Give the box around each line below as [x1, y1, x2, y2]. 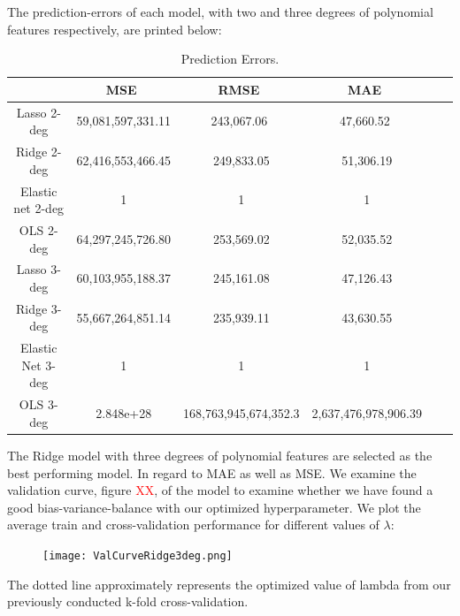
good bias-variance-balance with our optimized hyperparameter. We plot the [7, 498, 421, 516]
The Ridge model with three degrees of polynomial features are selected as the [7, 445, 433, 464]
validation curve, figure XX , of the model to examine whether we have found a [7, 481, 433, 499]
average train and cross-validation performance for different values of [7, 515, 379, 534]
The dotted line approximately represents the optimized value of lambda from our [7, 574, 451, 593]
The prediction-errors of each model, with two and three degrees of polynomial [7, 3, 433, 20]
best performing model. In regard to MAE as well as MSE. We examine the [7, 463, 417, 482]
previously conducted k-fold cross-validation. [7, 592, 249, 611]
